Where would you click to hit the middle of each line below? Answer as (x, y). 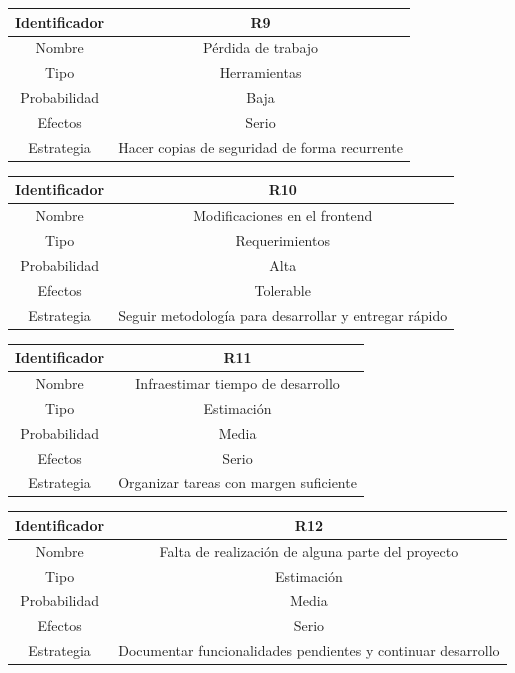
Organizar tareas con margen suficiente (237, 482)
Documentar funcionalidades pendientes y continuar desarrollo (309, 650)
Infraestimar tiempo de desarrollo (237, 382)
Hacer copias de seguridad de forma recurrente (260, 146)
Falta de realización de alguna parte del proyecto (309, 550)
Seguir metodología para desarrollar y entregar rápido (283, 314)
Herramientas (260, 72)
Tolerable (282, 289)
